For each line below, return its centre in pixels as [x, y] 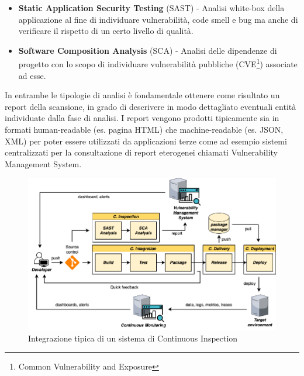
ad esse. [32, 75]
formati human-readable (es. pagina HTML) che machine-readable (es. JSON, [144, 129]
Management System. [43, 163]
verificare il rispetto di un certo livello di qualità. [106, 31]
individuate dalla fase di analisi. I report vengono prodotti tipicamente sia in [142, 118]
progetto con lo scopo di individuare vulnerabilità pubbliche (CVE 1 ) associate [158, 63]
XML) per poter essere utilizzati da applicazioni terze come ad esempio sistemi [146, 141]
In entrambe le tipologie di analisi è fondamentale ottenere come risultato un [142, 95]
